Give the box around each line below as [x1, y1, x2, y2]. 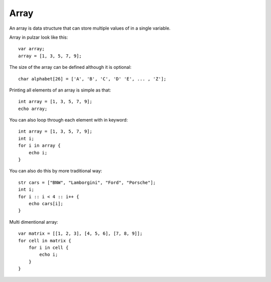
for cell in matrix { [18, 238, 71, 243]
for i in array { [18, 143, 61, 148]
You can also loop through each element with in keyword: [9, 117, 128, 123]
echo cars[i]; [28, 201, 64, 206]
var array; [18, 46, 45, 52]
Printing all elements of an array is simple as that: [9, 87, 111, 93]
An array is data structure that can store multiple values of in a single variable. [9, 25, 171, 31]
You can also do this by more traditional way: [9, 168, 102, 174]
